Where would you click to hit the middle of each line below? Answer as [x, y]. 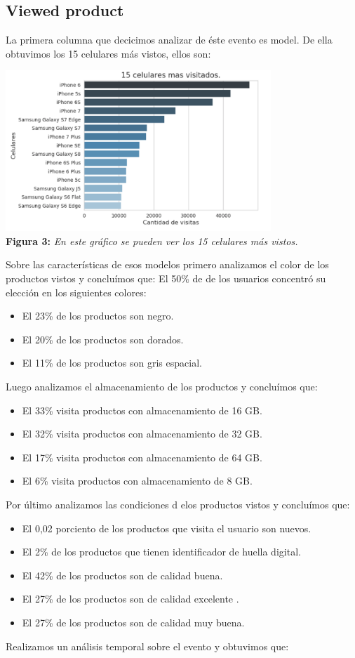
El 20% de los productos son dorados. [103, 339]
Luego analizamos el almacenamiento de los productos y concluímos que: [162, 386]
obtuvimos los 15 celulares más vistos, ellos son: [108, 53]
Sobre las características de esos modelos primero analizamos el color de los [167, 264]
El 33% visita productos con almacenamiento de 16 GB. [142, 410]
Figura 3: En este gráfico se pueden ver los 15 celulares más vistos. [152, 241]
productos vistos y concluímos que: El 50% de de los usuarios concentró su [166, 278]
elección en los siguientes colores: [76, 292]
